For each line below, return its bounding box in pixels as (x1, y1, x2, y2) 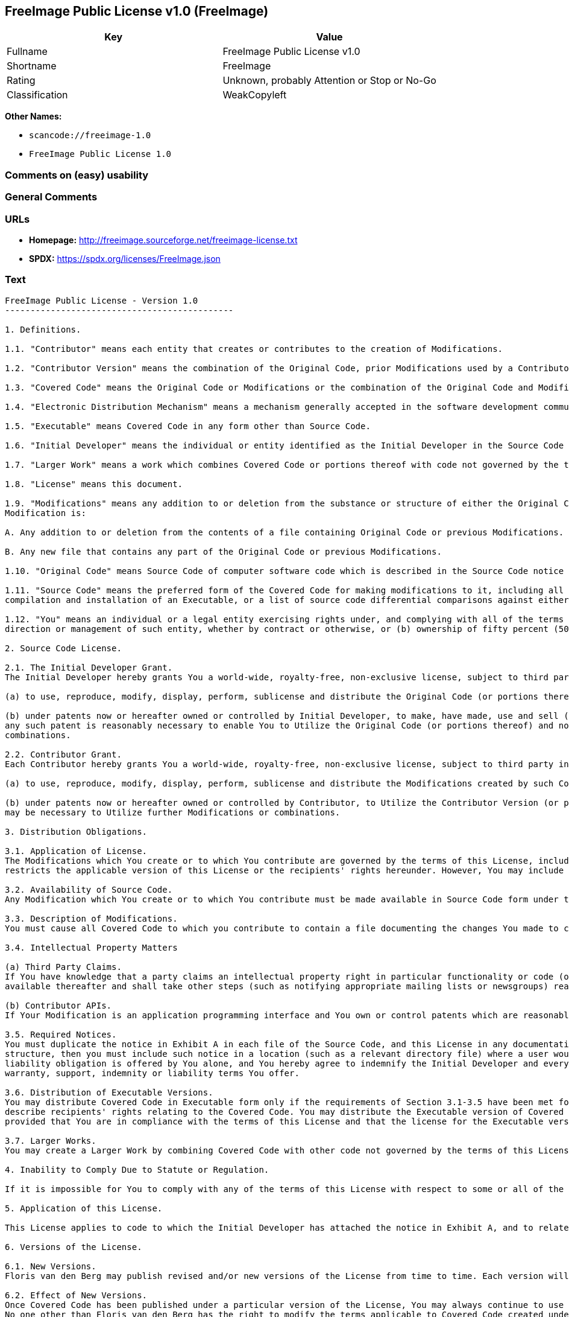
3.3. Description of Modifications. (5, 913, 178, 923)
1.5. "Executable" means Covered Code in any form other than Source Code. (5, 421, 371, 431)
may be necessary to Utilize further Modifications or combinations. (5, 807, 341, 817)
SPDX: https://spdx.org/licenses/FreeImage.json (29, 253, 221, 264)
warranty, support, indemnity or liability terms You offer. (5, 1068, 300, 1078)
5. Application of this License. (5, 1203, 163, 1213)
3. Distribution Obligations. (5, 826, 148, 837)
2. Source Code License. (5, 643, 122, 653)
